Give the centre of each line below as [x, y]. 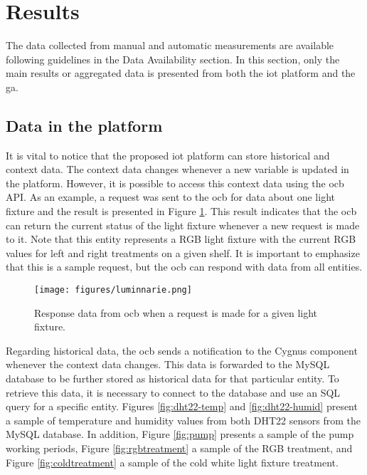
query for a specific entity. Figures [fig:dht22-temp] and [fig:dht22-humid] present [182, 406]
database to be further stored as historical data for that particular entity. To [172, 379]
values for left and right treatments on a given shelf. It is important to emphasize [183, 252]
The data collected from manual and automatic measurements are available [170, 45]
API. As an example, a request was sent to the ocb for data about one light [170, 197]
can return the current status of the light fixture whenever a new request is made [183, 225]
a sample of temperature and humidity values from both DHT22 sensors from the [183, 420]
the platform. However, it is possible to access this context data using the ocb [175, 183]
